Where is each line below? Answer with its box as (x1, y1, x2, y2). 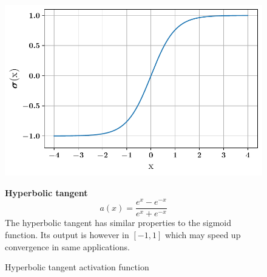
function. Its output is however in (5, 228, 129, 241)
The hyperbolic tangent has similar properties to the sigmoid (5, 216, 232, 229)
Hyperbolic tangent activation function (5, 261, 149, 273)
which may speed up (164, 228, 241, 241)
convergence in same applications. (5, 240, 130, 253)
